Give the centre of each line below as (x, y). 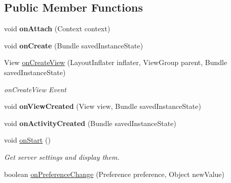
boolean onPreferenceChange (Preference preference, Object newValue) (114, 174)
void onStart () (27, 140)
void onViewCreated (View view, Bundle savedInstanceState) (103, 106)
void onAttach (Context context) (57, 28)
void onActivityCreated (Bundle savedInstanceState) (90, 123)
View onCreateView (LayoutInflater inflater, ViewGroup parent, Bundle (116, 62)
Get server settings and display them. (62, 157)
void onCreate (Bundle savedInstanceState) (74, 45)
